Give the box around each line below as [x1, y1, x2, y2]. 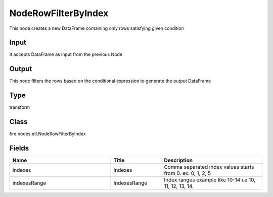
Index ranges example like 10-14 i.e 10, [164, 176, 256, 183]
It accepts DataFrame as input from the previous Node [9, 51, 123, 57]
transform [9, 104, 30, 110]
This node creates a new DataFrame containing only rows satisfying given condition [9, 25, 184, 31]
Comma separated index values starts [164, 164, 254, 171]
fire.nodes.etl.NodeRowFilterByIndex [9, 131, 86, 137]
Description [164, 157, 193, 164]
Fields [9, 144, 29, 152]
